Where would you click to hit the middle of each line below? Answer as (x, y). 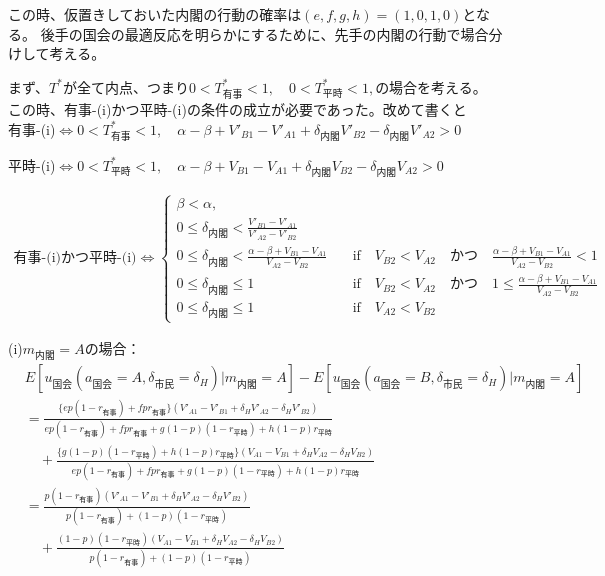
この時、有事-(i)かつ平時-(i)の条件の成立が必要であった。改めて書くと (237, 108)
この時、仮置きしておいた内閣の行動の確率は (155, 14)
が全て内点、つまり (125, 86)
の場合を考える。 (431, 86)
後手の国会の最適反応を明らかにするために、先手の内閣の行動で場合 (264, 33)
